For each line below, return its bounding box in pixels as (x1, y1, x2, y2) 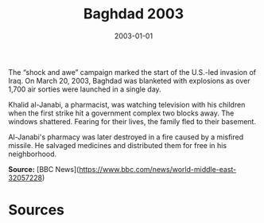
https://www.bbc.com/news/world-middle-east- (79, 164, 237, 174)
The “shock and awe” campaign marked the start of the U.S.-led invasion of (8, 67, 257, 76)
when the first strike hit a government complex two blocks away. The (8, 108, 235, 118)
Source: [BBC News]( (8, 164, 80, 174)
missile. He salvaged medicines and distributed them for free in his (8, 140, 227, 150)
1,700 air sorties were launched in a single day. (8, 84, 161, 94)
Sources (8, 201, 65, 219)
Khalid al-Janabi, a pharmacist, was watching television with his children (8, 100, 246, 109)
